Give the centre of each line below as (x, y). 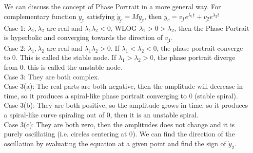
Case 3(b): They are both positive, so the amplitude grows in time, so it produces (126, 105)
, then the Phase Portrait (212, 28)
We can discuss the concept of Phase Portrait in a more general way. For (113, 6)
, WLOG (124, 28)
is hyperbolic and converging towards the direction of (83, 37)
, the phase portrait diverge (194, 57)
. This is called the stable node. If (66, 57)
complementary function (40, 16)
